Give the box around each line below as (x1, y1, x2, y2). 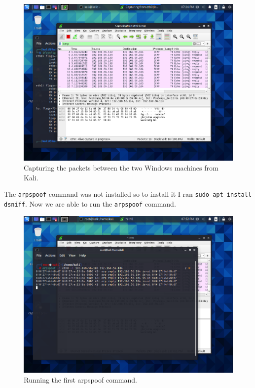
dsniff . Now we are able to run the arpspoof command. (4, 198, 176, 209)
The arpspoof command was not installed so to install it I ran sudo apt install (4, 189, 252, 199)
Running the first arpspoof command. (24, 374, 137, 385)
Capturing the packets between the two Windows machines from (24, 163, 219, 173)
